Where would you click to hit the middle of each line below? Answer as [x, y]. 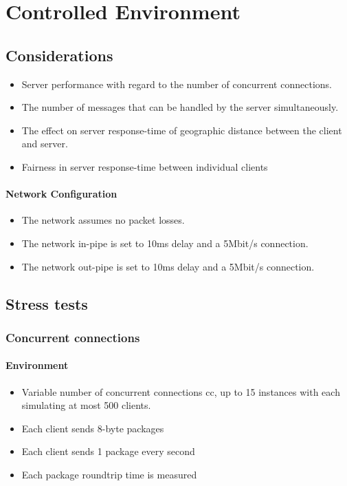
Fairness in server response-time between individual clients [145, 166]
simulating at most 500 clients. [86, 405]
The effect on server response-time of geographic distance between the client [182, 130]
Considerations [59, 55]
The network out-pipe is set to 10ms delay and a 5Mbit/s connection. [168, 266]
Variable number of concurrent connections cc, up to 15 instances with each [181, 391]
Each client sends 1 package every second [108, 451]
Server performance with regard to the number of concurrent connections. [177, 84]
